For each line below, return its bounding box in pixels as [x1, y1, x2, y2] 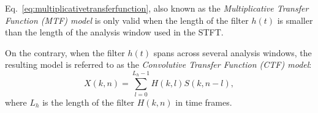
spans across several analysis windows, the [153, 46, 312, 59]
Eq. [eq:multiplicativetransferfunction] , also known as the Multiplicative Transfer [5, 2, 309, 14]
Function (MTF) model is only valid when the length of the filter [5, 13, 249, 26]
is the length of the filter [42, 95, 134, 108]
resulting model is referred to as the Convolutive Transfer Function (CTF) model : [5, 58, 312, 71]
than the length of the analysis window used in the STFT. [5, 26, 224, 38]
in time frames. [175, 95, 232, 108]
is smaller [277, 13, 313, 26]
